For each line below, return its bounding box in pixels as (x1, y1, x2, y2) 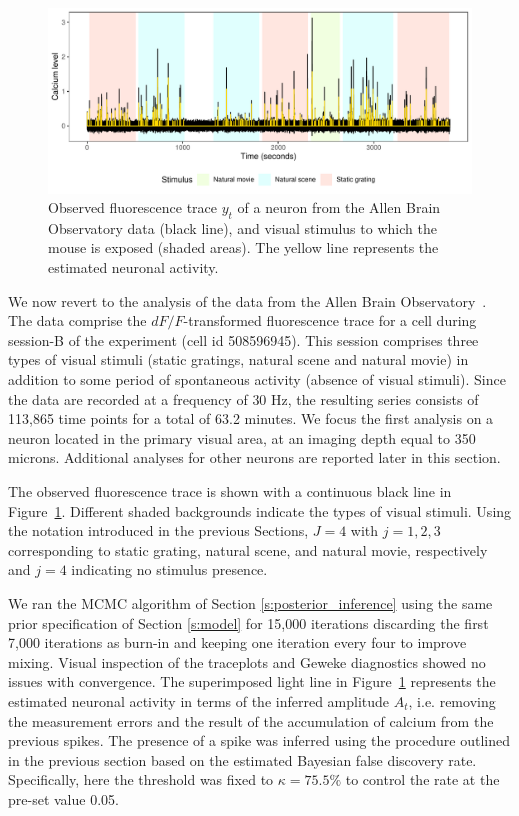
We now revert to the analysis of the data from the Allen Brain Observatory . (8, 290, 487, 311)
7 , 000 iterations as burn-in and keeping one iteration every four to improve (8, 632, 467, 653)
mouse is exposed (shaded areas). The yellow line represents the (48, 237, 439, 258)
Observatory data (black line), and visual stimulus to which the (48, 217, 437, 238)
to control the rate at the (345, 769, 500, 790)
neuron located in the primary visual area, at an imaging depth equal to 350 (8, 427, 476, 448)
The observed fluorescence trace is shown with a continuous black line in (8, 481, 452, 502)
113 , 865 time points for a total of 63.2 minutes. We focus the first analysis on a (8, 408, 494, 429)
